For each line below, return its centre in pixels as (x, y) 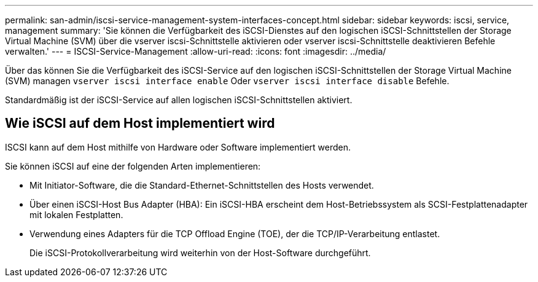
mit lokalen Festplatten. (76, 214)
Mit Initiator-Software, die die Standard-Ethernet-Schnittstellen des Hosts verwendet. (202, 185)
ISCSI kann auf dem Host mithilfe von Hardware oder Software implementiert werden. (178, 147)
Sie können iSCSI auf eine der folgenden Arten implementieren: (133, 166)
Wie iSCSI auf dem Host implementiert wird (140, 123)
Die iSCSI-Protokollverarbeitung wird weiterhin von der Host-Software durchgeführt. (200, 253)
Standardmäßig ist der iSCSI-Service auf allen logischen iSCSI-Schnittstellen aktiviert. (179, 100)
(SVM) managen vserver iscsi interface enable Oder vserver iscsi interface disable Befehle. (227, 81)
